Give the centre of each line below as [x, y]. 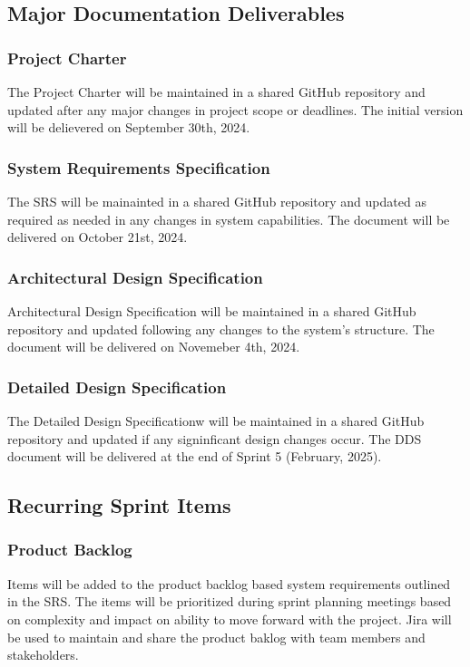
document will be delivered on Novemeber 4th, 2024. [154, 347]
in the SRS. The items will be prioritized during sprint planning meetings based [230, 601]
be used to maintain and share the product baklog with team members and [216, 637]
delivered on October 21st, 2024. [98, 237]
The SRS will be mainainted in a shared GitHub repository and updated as [217, 201]
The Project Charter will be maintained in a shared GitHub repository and [216, 92]
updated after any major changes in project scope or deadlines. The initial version [235, 109]
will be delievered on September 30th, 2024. [129, 127]
